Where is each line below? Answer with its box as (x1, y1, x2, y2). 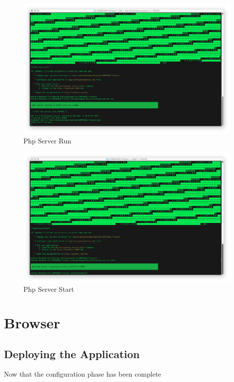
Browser (4, 313, 60, 333)
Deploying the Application (4, 346, 140, 361)
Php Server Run (23, 135, 72, 145)
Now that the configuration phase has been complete (4, 369, 161, 379)
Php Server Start (23, 284, 74, 294)
